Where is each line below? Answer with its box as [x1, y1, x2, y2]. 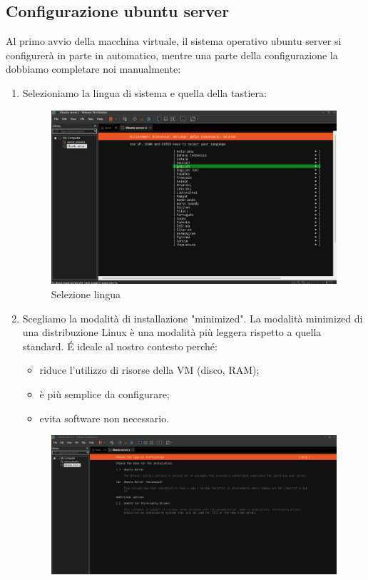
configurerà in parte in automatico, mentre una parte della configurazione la [6, 47, 338, 62]
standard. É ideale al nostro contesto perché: [22, 338, 218, 353]
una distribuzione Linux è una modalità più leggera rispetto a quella [22, 325, 322, 340]
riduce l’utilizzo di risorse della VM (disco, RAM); [39, 362, 260, 377]
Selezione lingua [51, 287, 121, 302]
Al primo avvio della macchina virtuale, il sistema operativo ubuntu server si [6, 34, 342, 49]
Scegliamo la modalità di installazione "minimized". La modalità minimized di [22, 310, 363, 325]
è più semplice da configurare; [39, 387, 170, 401]
